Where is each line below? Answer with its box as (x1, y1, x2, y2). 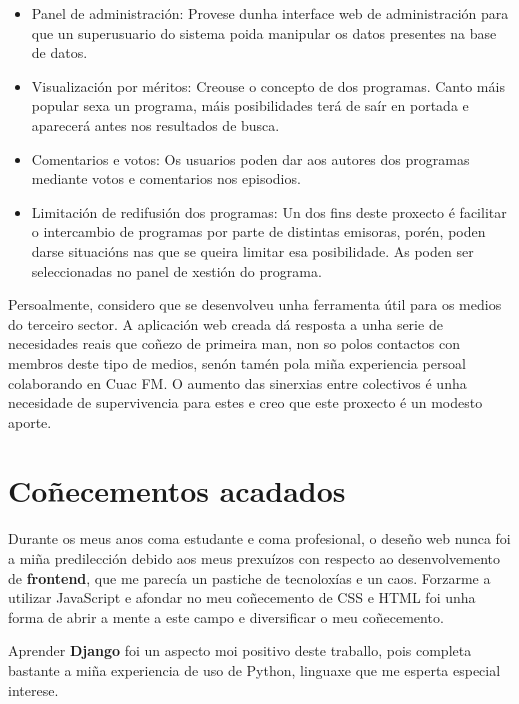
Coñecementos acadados (8, 470, 346, 511)
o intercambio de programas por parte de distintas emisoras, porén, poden (31, 221, 486, 242)
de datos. (31, 42, 88, 63)
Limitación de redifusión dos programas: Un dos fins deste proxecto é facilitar (31, 201, 507, 222)
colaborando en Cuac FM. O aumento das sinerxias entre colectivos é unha (8, 372, 467, 393)
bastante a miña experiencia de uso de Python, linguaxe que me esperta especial (8, 659, 501, 680)
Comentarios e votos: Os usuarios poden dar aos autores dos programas (31, 148, 470, 169)
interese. (8, 679, 59, 700)
